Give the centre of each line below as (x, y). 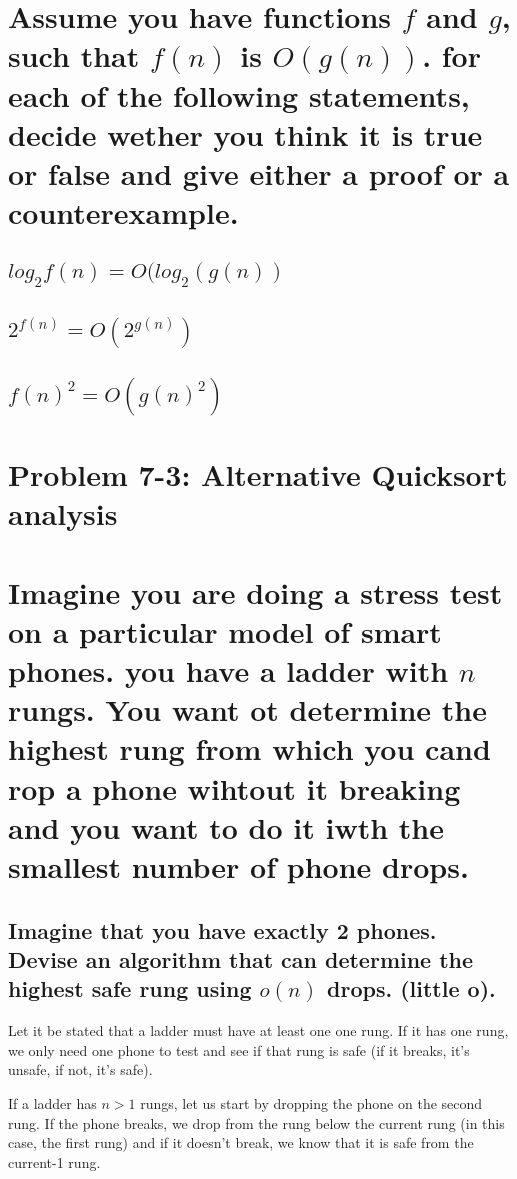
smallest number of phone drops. (238, 865)
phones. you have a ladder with (228, 670)
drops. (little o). (411, 988)
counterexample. (123, 212)
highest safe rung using (130, 988)
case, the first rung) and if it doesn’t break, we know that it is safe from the (241, 1142)
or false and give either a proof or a (259, 172)
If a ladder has (52, 1102)
